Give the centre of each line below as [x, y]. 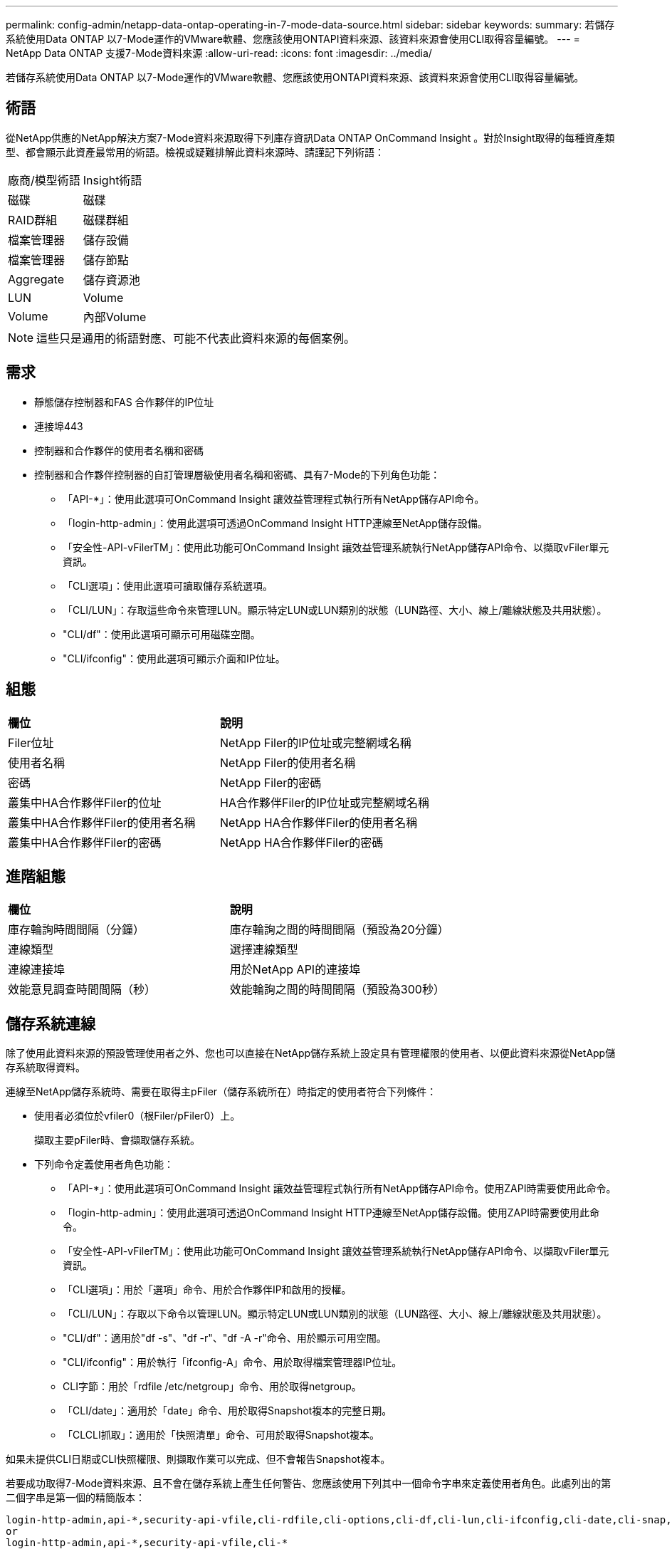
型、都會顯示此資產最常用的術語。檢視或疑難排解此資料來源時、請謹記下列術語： [195, 152]
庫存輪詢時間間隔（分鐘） [77, 930]
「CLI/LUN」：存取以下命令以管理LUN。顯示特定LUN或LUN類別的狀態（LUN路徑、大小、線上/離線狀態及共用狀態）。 [335, 1314]
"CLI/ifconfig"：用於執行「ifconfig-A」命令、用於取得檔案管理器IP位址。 [232, 1362]
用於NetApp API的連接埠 [295, 970]
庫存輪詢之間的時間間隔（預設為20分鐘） [339, 930]
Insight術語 [112, 180]
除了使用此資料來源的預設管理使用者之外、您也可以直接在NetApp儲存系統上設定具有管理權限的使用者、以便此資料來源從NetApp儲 [311, 1053]
